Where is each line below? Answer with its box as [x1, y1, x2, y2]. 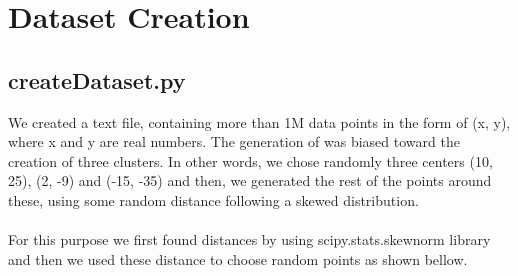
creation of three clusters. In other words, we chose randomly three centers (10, [8, 150, 493, 171]
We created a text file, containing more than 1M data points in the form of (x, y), [8, 111, 511, 132]
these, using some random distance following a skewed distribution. [8, 189, 419, 210]
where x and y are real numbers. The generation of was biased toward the [8, 131, 460, 152]
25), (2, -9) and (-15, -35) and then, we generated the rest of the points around [8, 170, 492, 191]
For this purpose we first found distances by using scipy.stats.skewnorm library [8, 229, 491, 250]
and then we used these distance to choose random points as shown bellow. [8, 248, 468, 269]
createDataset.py [8, 64, 186, 95]
